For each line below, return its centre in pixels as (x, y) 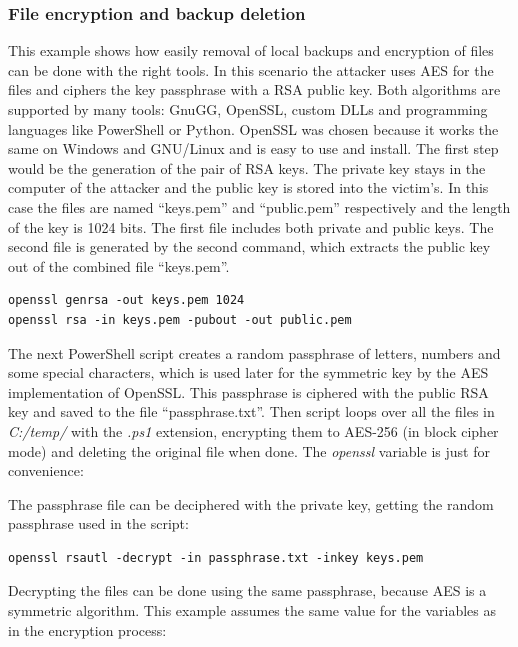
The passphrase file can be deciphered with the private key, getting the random (251, 503)
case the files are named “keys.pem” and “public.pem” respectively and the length (259, 206)
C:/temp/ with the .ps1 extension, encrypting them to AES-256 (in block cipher (253, 430)
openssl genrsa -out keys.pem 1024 (126, 300)
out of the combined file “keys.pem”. (119, 265)
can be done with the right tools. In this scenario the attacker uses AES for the (251, 69)
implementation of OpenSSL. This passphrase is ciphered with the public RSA (248, 391)
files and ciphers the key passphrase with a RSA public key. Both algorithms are (254, 89)
